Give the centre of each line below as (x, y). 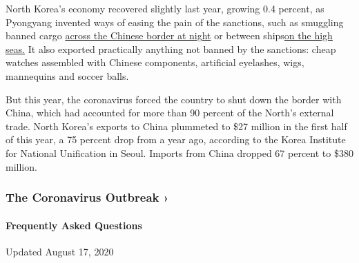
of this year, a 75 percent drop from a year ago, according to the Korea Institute (176, 139)
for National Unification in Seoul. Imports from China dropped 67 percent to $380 (179, 152)
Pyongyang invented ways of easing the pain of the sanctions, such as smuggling (175, 22)
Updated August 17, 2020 (60, 251)
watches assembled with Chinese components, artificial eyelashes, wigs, (155, 62)
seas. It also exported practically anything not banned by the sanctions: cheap (171, 49)
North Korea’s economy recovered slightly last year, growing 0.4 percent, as (165, 8)
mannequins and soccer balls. (67, 75)
